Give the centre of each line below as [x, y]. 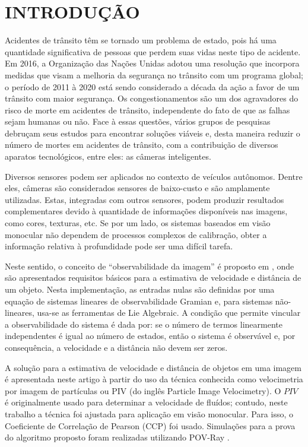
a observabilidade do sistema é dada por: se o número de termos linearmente [144, 324]
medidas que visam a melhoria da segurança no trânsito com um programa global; [154, 74]
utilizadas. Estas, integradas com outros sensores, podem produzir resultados [145, 199]
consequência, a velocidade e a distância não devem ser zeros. [116, 347]
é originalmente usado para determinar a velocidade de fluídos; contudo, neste [146, 402]
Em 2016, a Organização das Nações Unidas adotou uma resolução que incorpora [152, 63]
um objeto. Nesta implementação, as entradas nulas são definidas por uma [140, 289]
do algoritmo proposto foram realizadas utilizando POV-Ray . [117, 437]
